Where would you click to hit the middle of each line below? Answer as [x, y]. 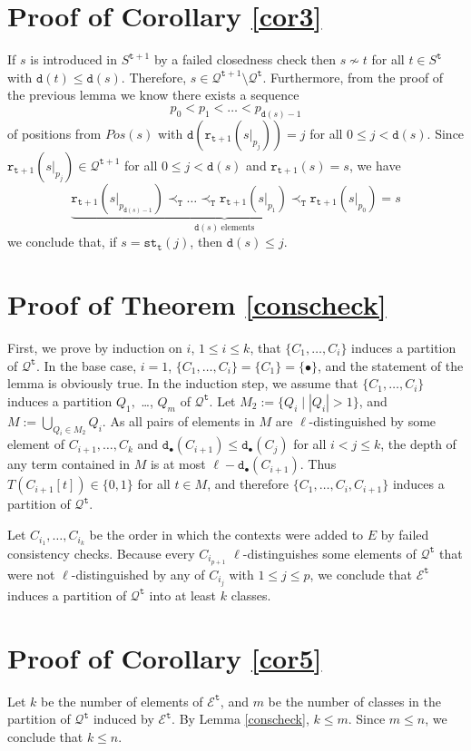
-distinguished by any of [138, 574]
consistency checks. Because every [101, 553]
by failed [405, 535]
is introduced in [74, 59]
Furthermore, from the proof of [357, 77]
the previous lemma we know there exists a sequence [153, 95]
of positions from [54, 133]
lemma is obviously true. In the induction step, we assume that [183, 383]
